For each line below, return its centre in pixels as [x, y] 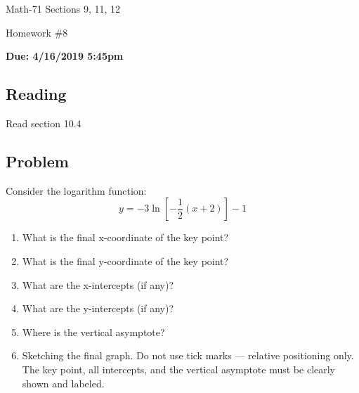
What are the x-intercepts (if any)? [98, 284]
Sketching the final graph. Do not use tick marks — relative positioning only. [188, 355]
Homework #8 [37, 32]
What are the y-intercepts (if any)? [98, 308]
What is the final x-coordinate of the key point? [125, 237]
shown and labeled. [63, 383]
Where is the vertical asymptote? [93, 331]
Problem [37, 161]
